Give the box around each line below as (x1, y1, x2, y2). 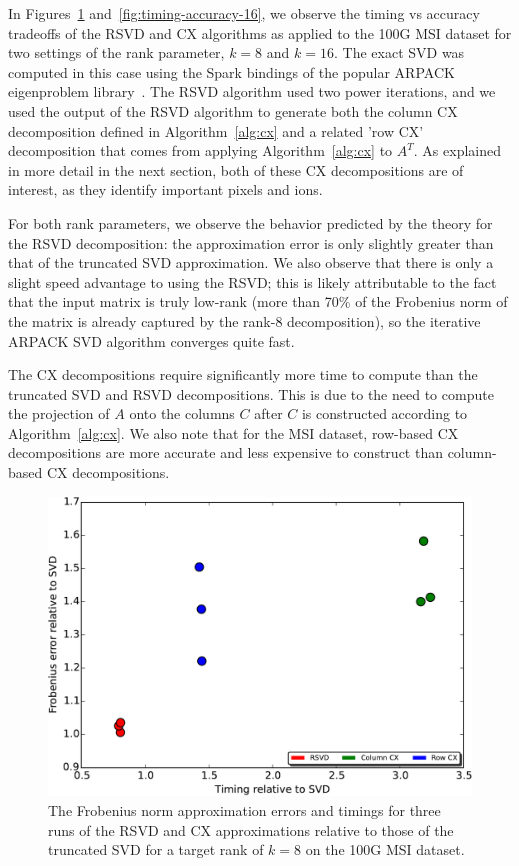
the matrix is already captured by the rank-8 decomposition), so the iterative (8, 310, 481, 331)
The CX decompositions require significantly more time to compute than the (8, 364, 478, 385)
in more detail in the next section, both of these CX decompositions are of (8, 159, 464, 180)
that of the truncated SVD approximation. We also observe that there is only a (8, 252, 494, 273)
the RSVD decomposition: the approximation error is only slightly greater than (8, 232, 494, 253)
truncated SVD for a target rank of (48, 839, 264, 860)
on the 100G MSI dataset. (305, 839, 465, 860)
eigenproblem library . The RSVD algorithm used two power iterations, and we (8, 81, 496, 102)
